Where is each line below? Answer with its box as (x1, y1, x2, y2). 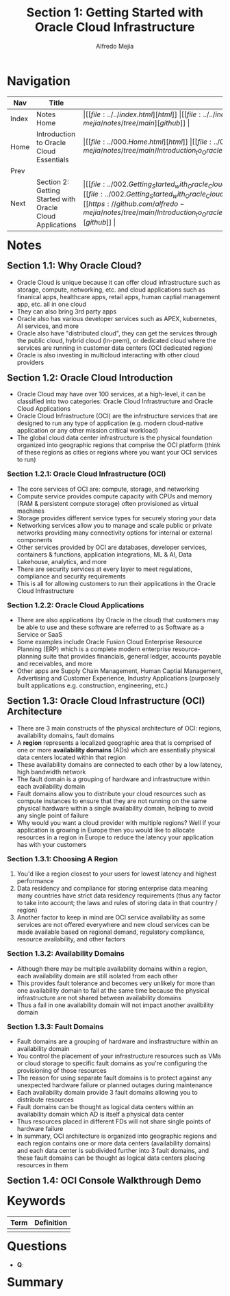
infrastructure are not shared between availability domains (16, 993, 182, 1002)
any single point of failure (16, 811, 89, 819)
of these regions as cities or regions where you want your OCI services (16, 448, 218, 457)
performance (16, 877, 54, 885)
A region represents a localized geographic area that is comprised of (16, 738, 212, 747)
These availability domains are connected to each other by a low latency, (16, 760, 223, 768)
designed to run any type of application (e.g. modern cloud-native (16, 419, 204, 427)
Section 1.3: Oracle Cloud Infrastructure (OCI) (7, 695, 205, 707)
